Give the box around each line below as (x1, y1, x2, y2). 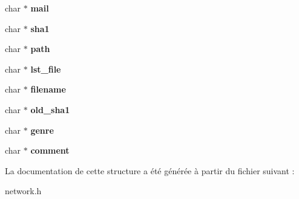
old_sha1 (30, 103, 70, 116)
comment (30, 144, 70, 157)
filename (30, 83, 66, 96)
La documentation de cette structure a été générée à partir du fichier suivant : (5, 164, 295, 177)
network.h (5, 184, 42, 197)
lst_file (30, 62, 61, 75)
